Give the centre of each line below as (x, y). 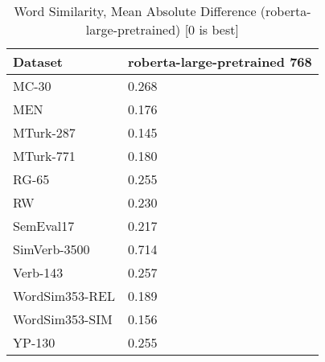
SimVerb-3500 (51, 249)
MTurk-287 (44, 132)
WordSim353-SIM (63, 319)
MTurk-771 (44, 156)
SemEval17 (44, 226)
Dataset (38, 62)
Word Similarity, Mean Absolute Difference (135, 11)
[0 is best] (212, 29)
